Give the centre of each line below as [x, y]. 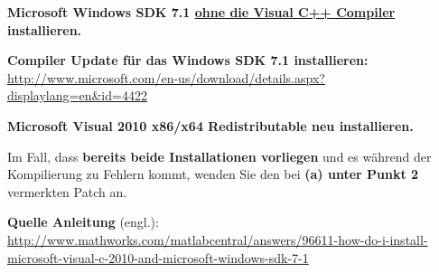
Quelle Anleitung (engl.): [83, 222]
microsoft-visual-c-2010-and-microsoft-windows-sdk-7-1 [158, 257]
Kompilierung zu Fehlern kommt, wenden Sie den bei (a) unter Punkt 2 [213, 174]
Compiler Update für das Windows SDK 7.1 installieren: [188, 60]
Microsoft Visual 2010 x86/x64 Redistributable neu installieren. [210, 125]
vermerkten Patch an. [67, 191]
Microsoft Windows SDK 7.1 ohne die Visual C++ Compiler [201, 12]
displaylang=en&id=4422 [77, 95]
